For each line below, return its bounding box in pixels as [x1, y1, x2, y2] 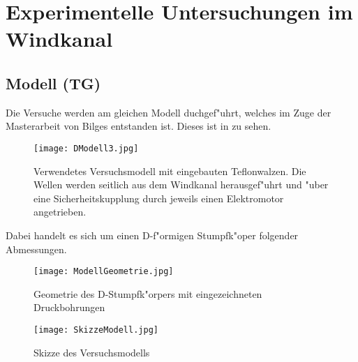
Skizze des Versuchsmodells [33, 345, 150, 359]
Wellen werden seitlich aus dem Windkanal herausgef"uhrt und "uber [33, 177, 329, 192]
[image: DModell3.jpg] [33, 143, 139, 153]
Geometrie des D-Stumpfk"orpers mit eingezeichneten [33, 286, 262, 301]
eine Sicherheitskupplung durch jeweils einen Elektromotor [33, 190, 284, 205]
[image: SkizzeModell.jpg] [33, 325, 158, 335]
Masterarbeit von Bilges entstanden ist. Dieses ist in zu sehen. [6, 119, 271, 133]
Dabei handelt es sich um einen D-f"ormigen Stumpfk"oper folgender [6, 227, 299, 242]
